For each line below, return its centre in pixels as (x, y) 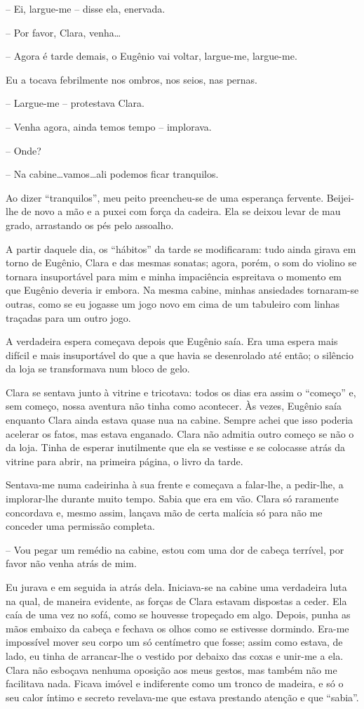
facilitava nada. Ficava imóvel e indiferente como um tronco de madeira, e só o (175, 683)
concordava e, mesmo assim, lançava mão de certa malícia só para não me (164, 512)
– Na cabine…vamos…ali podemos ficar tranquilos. (112, 174)
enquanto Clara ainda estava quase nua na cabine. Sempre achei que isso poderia (180, 420)
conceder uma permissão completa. (80, 526)
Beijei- (340, 197)
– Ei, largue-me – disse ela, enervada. (86, 8)
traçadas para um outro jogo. (68, 317)
